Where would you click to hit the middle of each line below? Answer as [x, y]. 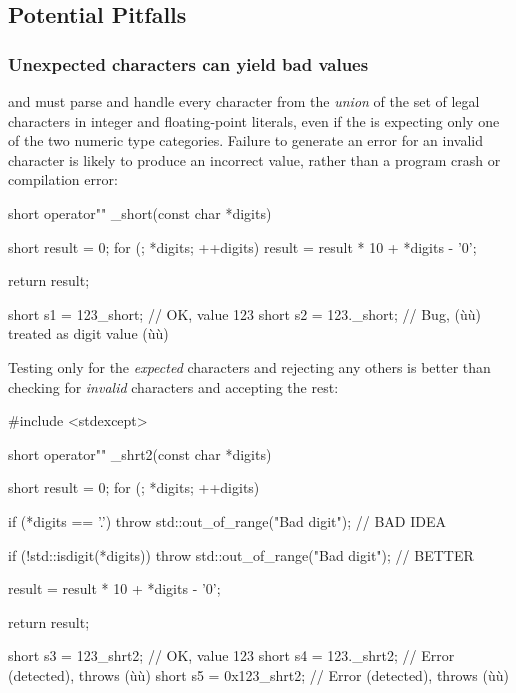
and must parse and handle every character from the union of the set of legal [244, 101]
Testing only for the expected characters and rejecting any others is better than [249, 366]
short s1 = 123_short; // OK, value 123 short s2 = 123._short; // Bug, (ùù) [244, 313]
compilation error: [63, 179]
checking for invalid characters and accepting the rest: [173, 386]
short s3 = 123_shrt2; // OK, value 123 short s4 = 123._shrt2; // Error [231, 655]
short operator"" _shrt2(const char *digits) [140, 453]
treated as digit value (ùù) [88, 333]
